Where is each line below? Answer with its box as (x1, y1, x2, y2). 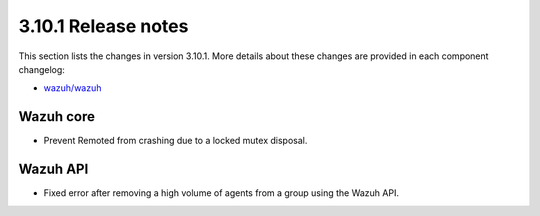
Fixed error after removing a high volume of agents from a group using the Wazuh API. (43, 187, 400, 199)
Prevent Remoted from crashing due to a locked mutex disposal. (43, 135, 308, 147)
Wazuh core (18, 108, 95, 125)
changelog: (18, 63, 65, 75)
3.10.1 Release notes (18, 15, 189, 37)
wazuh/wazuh (43, 82, 102, 94)
